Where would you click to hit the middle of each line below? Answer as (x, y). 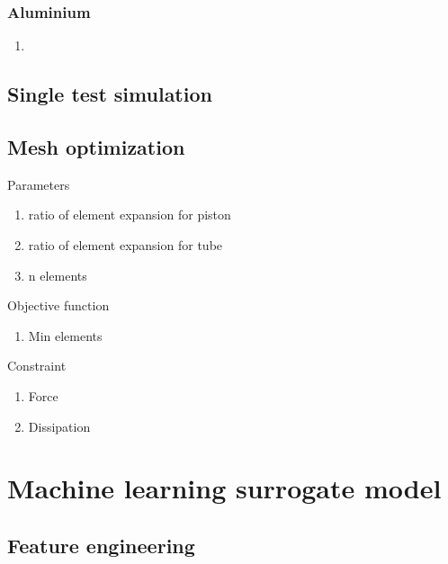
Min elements (65, 335)
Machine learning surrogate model (224, 488)
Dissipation (59, 426)
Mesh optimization (96, 146)
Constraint (37, 366)
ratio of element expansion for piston (130, 215)
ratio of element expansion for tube (125, 244)
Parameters (39, 184)
